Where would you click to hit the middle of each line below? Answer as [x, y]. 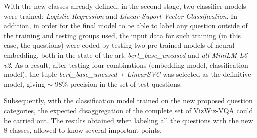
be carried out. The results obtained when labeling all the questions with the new [128, 120]
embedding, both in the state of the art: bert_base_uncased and [102, 54]
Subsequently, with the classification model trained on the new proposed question [128, 101]
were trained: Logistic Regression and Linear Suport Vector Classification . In [121, 16]
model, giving [25, 84]
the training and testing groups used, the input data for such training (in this [123, 35]
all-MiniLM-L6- [226, 54]
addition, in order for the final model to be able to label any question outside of [126, 26]
